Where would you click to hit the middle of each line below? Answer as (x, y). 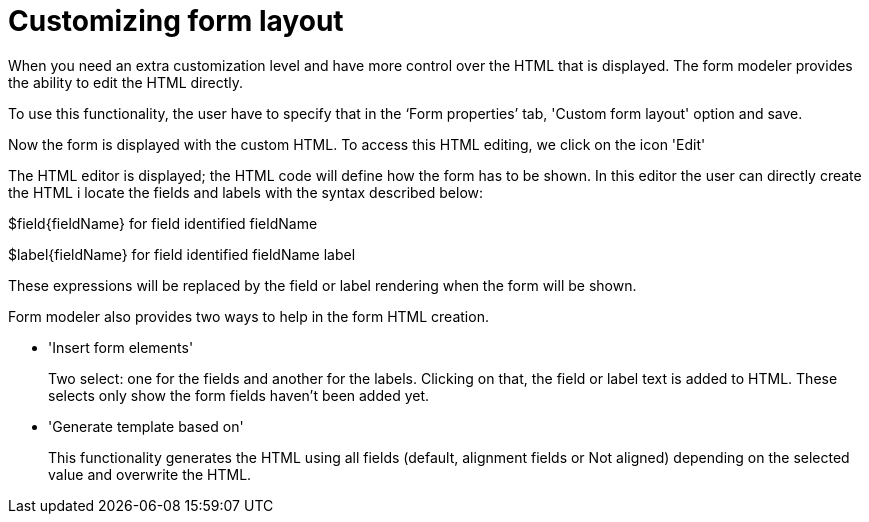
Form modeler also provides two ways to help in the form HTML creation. (248, 316)
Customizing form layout (176, 21)
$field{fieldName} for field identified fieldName (163, 223)
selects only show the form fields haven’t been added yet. (239, 395)
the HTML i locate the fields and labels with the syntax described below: (246, 192)
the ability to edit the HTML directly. (126, 82)
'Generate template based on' (146, 426)
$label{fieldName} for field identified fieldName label (182, 254)
